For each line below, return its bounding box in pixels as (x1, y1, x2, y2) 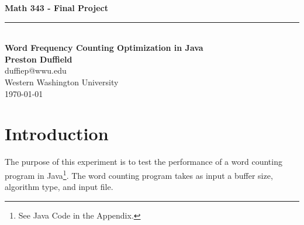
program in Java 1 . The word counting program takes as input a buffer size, (5, 167, 273, 181)
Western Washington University (5, 75, 119, 88)
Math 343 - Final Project (5, 2, 108, 13)
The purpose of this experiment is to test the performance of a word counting (5, 155, 282, 168)
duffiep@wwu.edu (5, 64, 67, 77)
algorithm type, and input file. (5, 181, 113, 193)
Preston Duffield (5, 53, 72, 65)
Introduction (5, 122, 109, 146)
